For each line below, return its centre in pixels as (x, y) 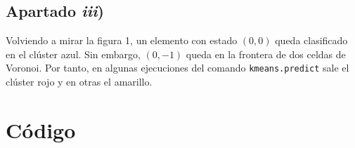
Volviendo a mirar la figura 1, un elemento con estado (122, 40)
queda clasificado (311, 40)
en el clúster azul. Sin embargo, (73, 54)
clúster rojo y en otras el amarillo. (79, 82)
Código (41, 129)
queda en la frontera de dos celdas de (266, 54)
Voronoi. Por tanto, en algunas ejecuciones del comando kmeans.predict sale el (177, 68)
